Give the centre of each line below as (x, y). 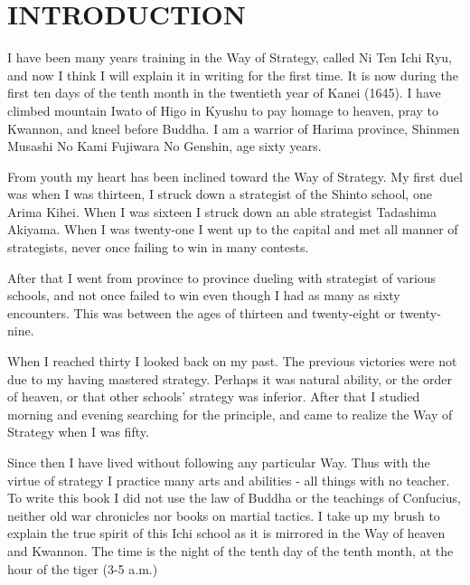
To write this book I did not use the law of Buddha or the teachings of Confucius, (234, 498)
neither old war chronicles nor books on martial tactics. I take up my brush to (224, 515)
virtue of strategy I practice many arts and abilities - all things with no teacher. (229, 480)
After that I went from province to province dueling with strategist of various (222, 277)
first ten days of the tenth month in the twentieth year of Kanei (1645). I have (224, 93)
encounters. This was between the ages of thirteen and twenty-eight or (202, 312)
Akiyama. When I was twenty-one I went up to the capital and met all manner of (233, 229)
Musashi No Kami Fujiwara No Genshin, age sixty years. (164, 146)
